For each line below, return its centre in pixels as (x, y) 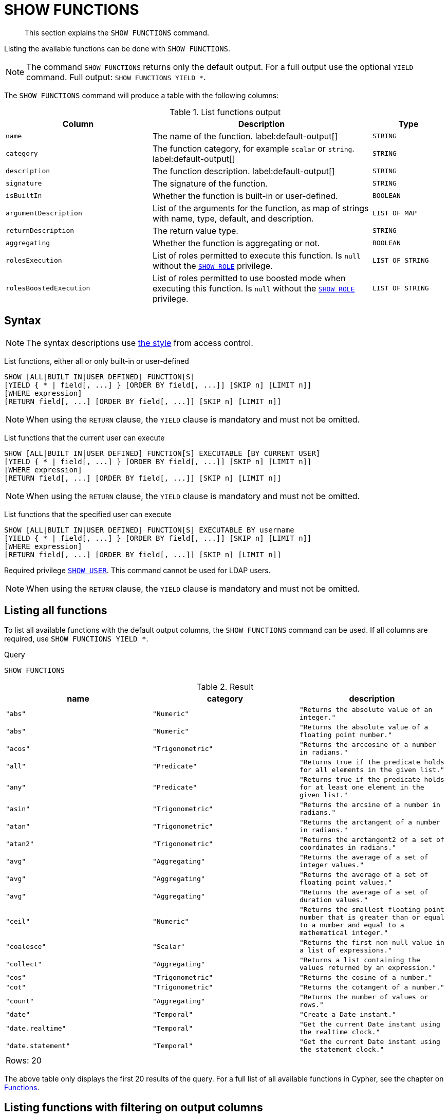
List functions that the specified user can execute (88, 514)
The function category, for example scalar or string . (253, 148)
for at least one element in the (362, 787)
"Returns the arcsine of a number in (370, 805)
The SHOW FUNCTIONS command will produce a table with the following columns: (142, 95)
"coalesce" (26, 946)
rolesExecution (34, 261)
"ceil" (18, 921)
